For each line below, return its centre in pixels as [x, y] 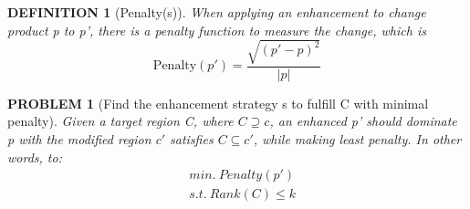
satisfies [192, 138]
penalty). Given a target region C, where [120, 121]
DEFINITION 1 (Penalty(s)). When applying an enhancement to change [217, 12]
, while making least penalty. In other [357, 138]
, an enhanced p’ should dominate [363, 121]
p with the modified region [79, 138]
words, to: [35, 157]
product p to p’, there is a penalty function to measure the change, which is [217, 30]
